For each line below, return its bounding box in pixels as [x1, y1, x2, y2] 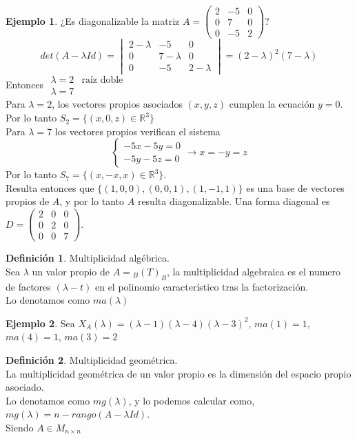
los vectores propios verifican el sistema [54, 124, 221, 138]
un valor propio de [32, 264, 110, 278]
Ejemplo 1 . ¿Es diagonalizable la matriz [6, 13, 180, 28]
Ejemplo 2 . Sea [6, 315, 75, 330]
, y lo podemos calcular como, [128, 393, 255, 407]
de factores [6, 279, 51, 293]
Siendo [6, 420, 34, 434]
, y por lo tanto [59, 194, 125, 208]
